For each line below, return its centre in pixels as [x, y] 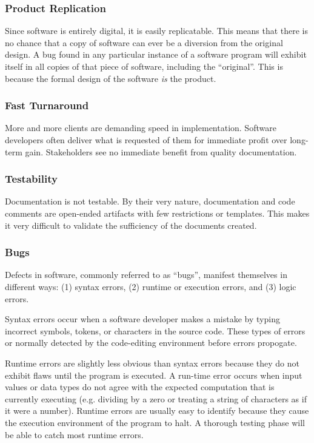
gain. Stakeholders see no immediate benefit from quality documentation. [161, 151]
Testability [31, 179]
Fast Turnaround [47, 105]
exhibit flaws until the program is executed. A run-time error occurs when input [154, 375]
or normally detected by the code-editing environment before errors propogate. [151, 343]
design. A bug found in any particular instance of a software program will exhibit [156, 54]
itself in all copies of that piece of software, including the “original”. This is [144, 66]
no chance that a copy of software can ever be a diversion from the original [144, 42]
